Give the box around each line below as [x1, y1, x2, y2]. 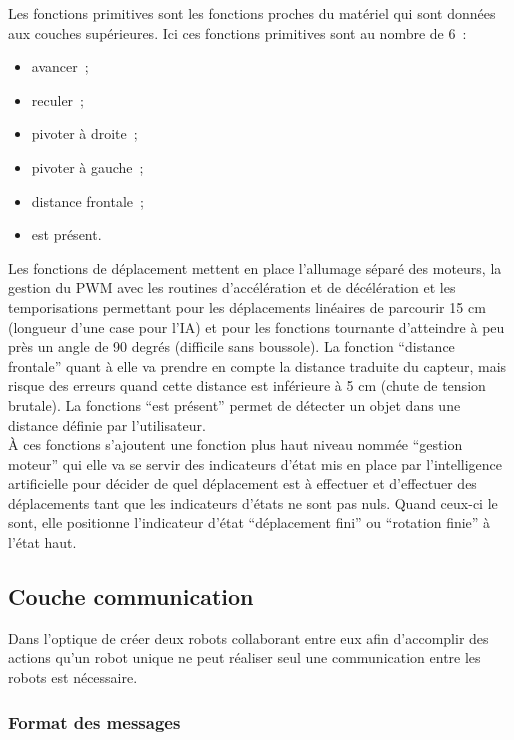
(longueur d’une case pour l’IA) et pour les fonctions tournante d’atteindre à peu [8, 316, 505, 337]
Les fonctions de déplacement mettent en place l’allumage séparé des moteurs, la [8, 257, 502, 278]
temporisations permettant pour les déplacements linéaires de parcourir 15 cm [8, 296, 486, 317]
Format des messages [8, 709, 181, 734]
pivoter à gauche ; [31, 156, 144, 177]
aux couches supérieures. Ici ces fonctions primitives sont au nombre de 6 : [8, 22, 467, 43]
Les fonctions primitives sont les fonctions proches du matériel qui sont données [8, 3, 496, 23]
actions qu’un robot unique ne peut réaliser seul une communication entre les [8, 647, 481, 668]
